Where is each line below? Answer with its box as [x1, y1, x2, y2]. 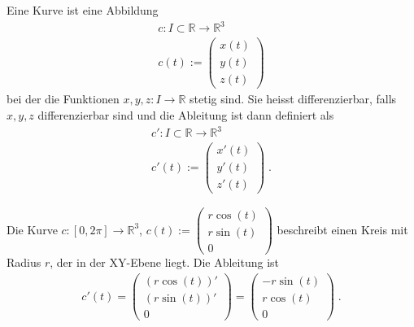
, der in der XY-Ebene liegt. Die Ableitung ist [50, 254, 280, 271]
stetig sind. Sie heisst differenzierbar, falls [190, 90, 397, 107]
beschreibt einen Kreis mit [277, 220, 408, 238]
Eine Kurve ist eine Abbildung [7, 2, 159, 18]
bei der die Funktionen [7, 90, 120, 107]
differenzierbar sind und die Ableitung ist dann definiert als [37, 106, 334, 123]
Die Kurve [7, 220, 58, 238]
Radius [7, 254, 41, 271]
